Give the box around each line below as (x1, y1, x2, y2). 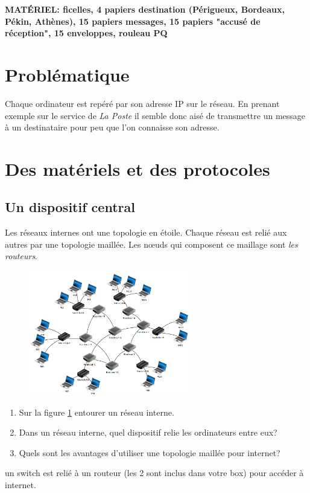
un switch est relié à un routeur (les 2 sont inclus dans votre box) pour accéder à (5, 466, 304, 479)
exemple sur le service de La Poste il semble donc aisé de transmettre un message (5, 109, 306, 121)
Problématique (5, 62, 130, 86)
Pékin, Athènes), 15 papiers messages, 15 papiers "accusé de (5, 14, 261, 27)
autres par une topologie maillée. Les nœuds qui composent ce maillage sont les (5, 237, 298, 250)
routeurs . (5, 250, 38, 262)
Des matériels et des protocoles (5, 156, 270, 181)
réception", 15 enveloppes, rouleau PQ (5, 27, 168, 39)
